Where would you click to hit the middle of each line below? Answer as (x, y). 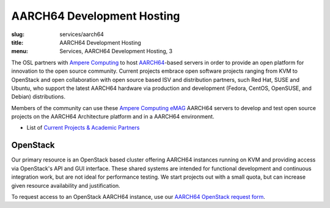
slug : (18, 34)
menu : (20, 51)
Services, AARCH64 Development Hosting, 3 (116, 51)
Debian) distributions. (38, 97)
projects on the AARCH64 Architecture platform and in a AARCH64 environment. (113, 117)
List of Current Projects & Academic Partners (83, 128)
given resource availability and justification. (66, 185)
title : (17, 42)
